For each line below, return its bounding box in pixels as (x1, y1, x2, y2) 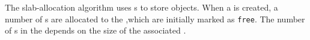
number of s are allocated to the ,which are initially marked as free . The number (5, 12, 305, 25)
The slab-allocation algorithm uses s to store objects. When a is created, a (5, 1, 278, 13)
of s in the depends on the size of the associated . (5, 24, 186, 36)
